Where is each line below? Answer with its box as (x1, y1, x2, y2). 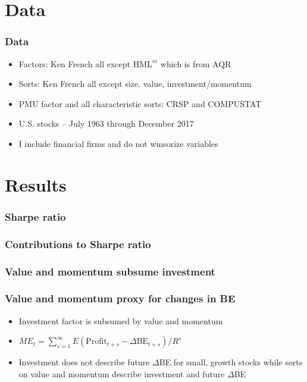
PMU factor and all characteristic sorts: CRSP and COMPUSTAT (18, 97, 262, 109)
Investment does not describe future (18, 356, 150, 368)
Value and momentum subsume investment (5, 264, 215, 278)
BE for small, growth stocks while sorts (159, 356, 303, 368)
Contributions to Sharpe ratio (5, 236, 151, 251)
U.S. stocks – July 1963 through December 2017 (18, 117, 194, 130)
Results (5, 172, 67, 196)
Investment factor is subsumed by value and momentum (18, 314, 223, 327)
